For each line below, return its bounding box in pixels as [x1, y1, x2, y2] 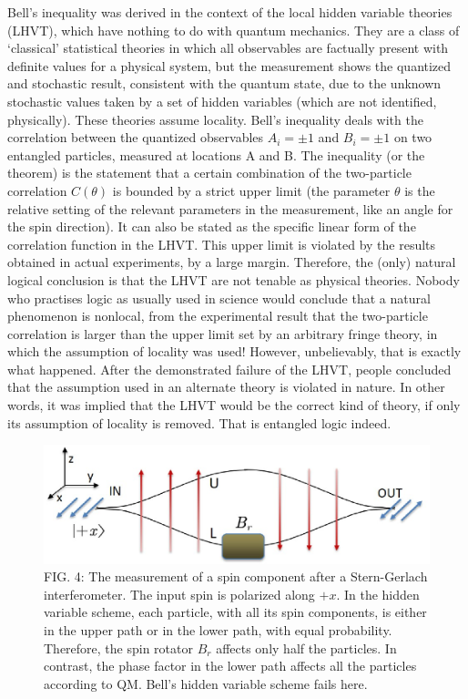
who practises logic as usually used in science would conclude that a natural [7, 288, 431, 307]
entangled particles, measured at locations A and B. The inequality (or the [7, 145, 425, 164]
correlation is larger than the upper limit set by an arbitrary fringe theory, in [7, 324, 438, 343]
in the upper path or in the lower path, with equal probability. [44, 621, 392, 640]
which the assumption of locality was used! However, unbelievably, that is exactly [7, 342, 462, 361]
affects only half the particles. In [216, 638, 397, 657]
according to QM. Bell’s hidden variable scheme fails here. [44, 673, 368, 693]
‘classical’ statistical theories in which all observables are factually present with [7, 38, 449, 57]
